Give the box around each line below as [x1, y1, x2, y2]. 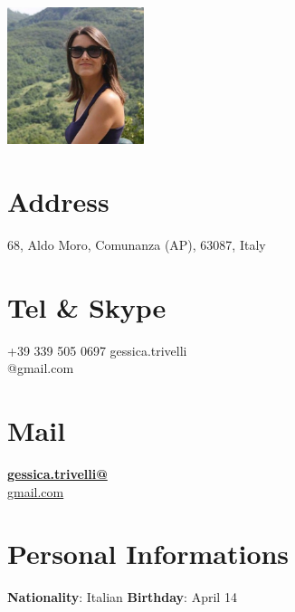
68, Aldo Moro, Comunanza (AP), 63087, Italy [7, 234, 266, 253]
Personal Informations [7, 535, 290, 572]
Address [7, 182, 109, 219]
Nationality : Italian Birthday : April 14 [7, 588, 237, 607]
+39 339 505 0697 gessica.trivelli [7, 340, 187, 359]
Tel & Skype [7, 288, 167, 325]
